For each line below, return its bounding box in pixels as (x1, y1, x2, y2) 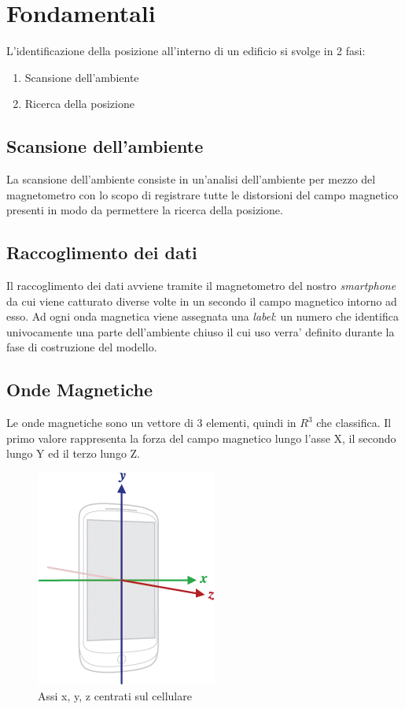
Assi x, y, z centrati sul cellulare (38, 687, 192, 703)
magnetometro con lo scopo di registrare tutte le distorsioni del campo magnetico (6, 186, 399, 202)
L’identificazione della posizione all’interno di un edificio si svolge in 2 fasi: (6, 43, 366, 59)
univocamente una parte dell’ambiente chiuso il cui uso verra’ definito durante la (6, 323, 395, 340)
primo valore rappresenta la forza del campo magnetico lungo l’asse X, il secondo (6, 429, 396, 446)
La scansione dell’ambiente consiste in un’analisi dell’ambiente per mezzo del (6, 171, 376, 187)
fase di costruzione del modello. (6, 339, 157, 355)
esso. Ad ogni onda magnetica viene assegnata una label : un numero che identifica (6, 308, 399, 325)
